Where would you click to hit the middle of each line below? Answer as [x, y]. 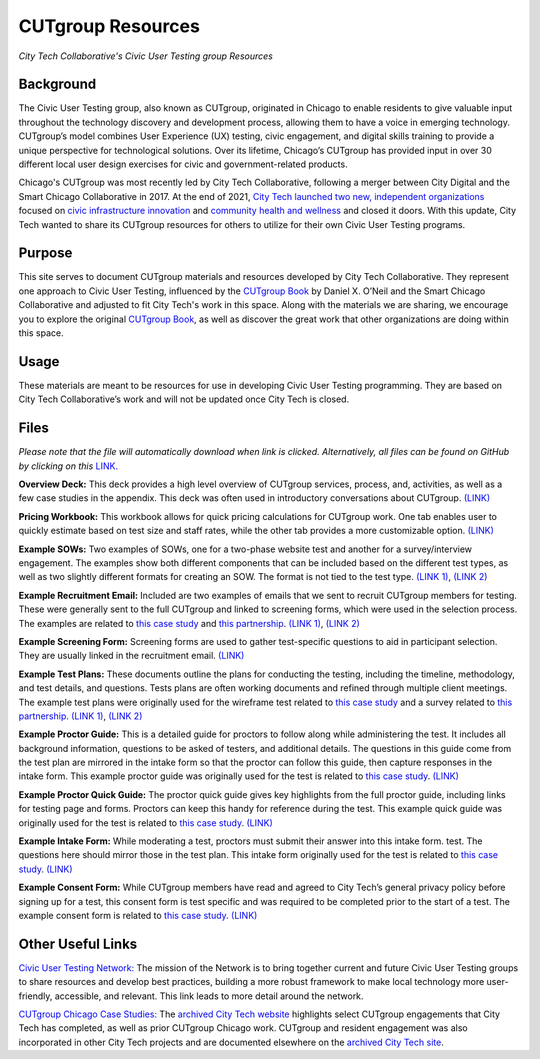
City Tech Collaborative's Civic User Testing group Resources [146, 56]
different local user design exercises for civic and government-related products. [183, 164]
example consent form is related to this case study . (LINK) [138, 915]
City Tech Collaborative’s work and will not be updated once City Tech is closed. [184, 399]
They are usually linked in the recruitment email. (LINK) [131, 656]
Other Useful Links [78, 943]
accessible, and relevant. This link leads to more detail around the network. [209, 996]
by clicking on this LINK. [68, 466]
